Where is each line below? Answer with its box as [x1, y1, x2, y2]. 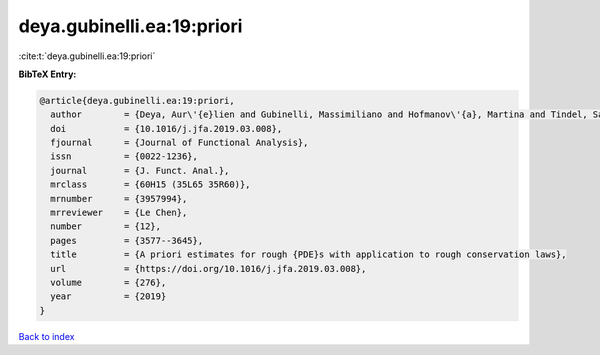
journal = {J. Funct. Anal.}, [50, 165, 230, 176]
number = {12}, [50, 221, 162, 232]
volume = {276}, [50, 277, 167, 288]
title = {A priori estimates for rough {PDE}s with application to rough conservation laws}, [50, 249, 567, 260]
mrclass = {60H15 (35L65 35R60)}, [50, 179, 251, 190]
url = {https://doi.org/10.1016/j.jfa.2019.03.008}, [50, 263, 367, 274]
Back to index [18, 330, 75, 342]
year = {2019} [50, 291, 167, 302]
